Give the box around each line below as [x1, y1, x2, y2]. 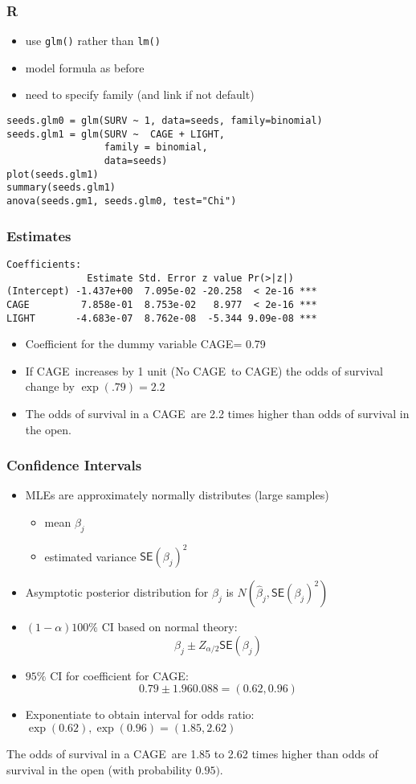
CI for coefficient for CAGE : [50, 667, 189, 683]
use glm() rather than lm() [25, 32, 161, 49]
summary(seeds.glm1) [6, 182, 116, 194]
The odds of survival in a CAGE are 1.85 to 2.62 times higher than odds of [6, 745, 378, 762]
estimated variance [44, 548, 137, 564]
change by [25, 378, 75, 395]
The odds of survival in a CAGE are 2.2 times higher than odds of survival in [25, 404, 410, 421]
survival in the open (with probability [6, 761, 192, 778]
